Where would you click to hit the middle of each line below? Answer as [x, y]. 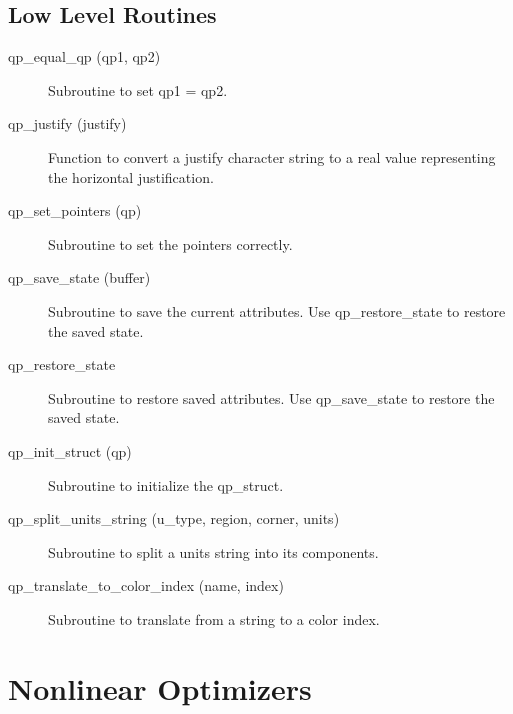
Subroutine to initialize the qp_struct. [166, 484]
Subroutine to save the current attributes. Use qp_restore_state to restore [277, 310]
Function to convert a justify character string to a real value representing [272, 156]
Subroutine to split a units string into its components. [213, 551]
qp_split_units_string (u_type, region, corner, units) [174, 518]
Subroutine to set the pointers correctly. [170, 243]
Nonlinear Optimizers [160, 687]
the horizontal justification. [131, 176]
